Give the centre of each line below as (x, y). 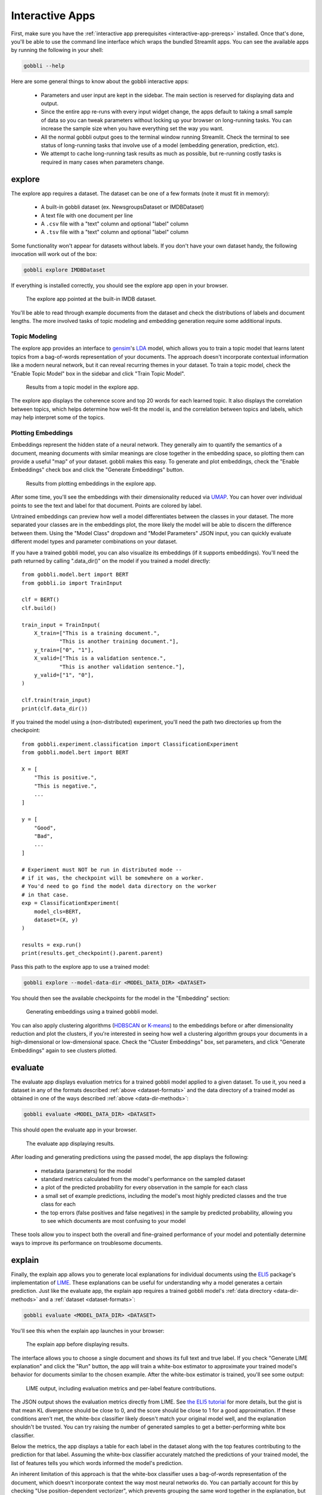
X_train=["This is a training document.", (97, 633)
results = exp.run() (52, 945)
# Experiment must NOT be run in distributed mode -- (102, 869)
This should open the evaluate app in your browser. (74, 1130)
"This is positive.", (66, 778)
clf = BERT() (41, 600)
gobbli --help (44, 66)
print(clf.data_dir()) (55, 708)
